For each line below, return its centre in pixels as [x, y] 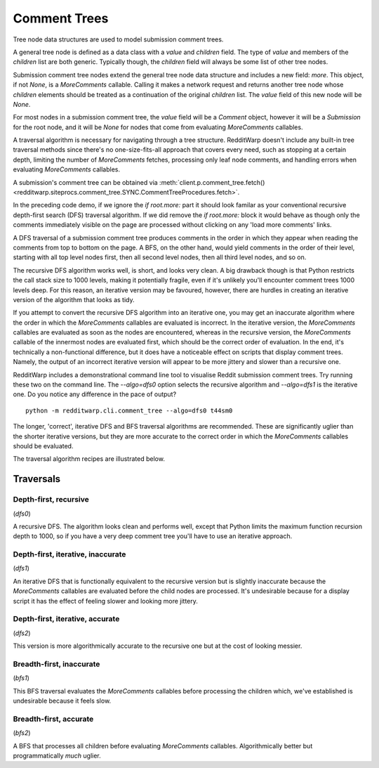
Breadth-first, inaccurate [56, 664]
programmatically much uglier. [57, 756]
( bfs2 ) [22, 733]
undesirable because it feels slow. [62, 701]
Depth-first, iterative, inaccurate [69, 554]
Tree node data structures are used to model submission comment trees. [118, 39]
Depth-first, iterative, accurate [66, 619]
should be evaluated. [43, 446]
